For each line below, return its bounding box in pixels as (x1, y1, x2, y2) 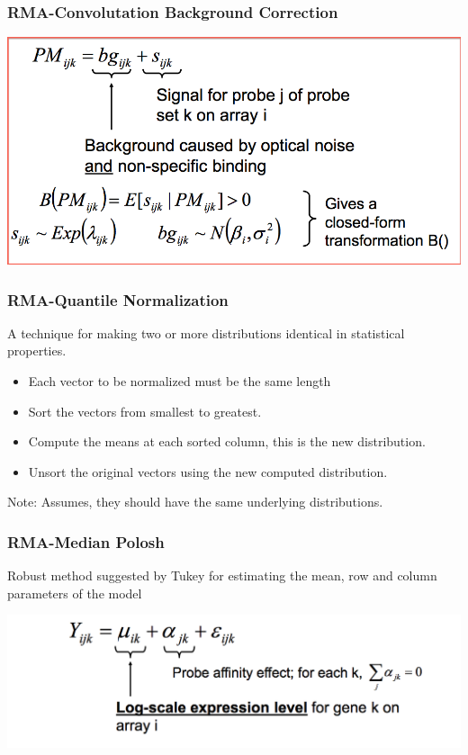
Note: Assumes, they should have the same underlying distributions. (7, 492, 383, 511)
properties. (7, 341, 67, 360)
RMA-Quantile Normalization (7, 288, 229, 310)
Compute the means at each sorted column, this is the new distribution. (28, 432, 426, 451)
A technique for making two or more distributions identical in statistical (7, 323, 405, 342)
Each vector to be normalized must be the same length (28, 371, 331, 390)
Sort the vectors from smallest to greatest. (28, 401, 262, 420)
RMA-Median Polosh (7, 530, 165, 553)
